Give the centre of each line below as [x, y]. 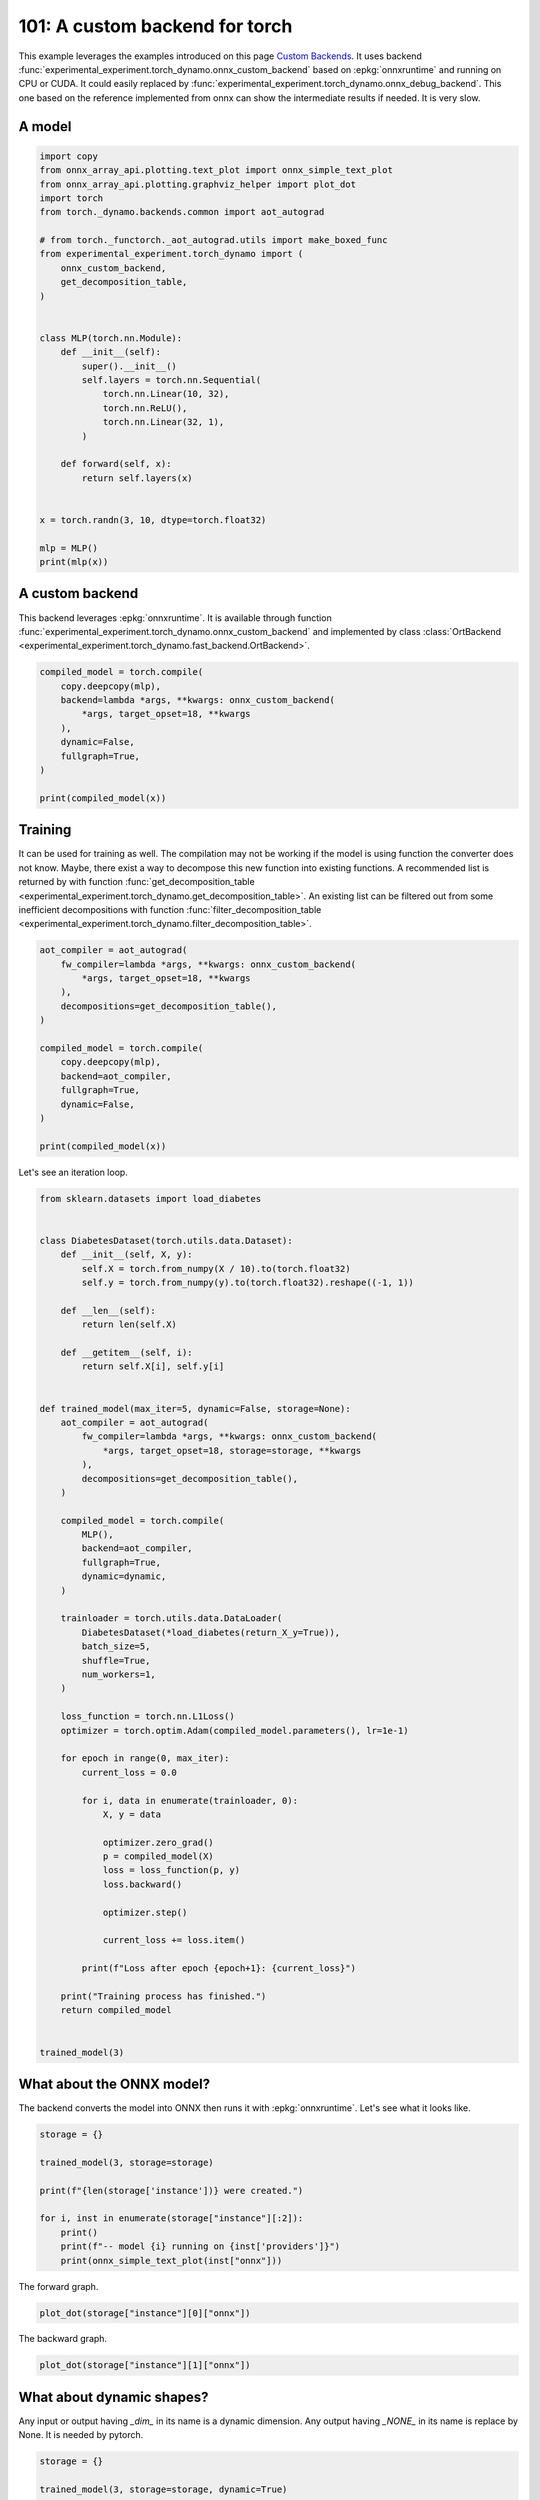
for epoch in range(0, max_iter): [145, 1758]
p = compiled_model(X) [158, 1856]
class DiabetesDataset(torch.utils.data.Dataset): [166, 1240]
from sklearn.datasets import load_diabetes [150, 1198]
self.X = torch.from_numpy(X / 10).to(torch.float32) [216, 1268]
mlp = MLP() [69, 548]
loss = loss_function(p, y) [171, 1870]
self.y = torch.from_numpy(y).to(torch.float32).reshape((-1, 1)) [248, 1283]
